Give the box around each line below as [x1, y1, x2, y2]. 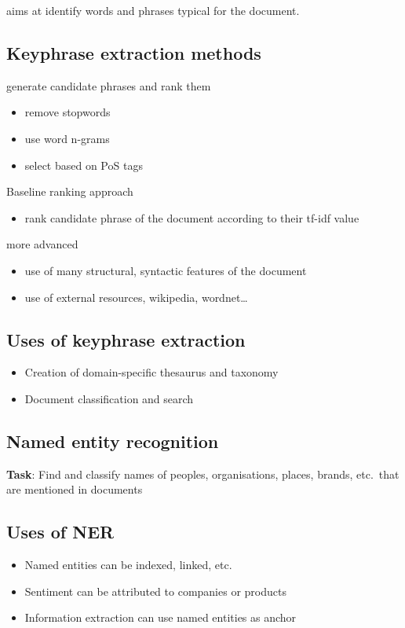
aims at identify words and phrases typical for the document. [6, 2, 300, 18]
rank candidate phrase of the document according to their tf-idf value [24, 209, 359, 226]
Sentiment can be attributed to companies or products [24, 582, 286, 599]
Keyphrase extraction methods [6, 40, 261, 64]
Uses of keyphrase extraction [6, 327, 246, 351]
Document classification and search [24, 390, 194, 406]
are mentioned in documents [6, 481, 143, 498]
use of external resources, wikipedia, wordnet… [24, 288, 248, 305]
